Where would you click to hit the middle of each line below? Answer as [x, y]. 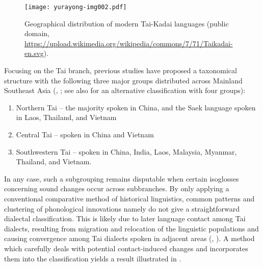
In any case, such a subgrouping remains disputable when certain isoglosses [122, 178]
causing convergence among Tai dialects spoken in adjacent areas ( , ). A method [129, 238]
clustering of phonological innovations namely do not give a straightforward [122, 208]
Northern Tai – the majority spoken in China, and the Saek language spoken [136, 107]
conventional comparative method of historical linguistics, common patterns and [129, 198]
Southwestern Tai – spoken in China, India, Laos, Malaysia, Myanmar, [126, 151]
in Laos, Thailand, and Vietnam [66, 117]
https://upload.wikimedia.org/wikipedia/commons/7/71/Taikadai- [129, 43]
